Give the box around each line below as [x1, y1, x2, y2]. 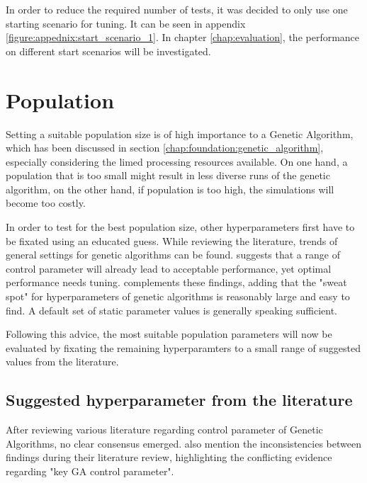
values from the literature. [6, 354, 119, 369]
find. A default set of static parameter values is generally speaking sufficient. [6, 302, 338, 317]
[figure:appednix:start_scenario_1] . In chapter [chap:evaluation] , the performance [6, 30, 360, 45]
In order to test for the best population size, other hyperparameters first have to [6, 220, 355, 234]
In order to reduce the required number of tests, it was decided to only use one [6, 2, 348, 16]
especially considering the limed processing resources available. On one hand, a [6, 154, 348, 169]
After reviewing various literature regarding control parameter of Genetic [6, 422, 323, 437]
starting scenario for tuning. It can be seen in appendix [6, 16, 246, 30]
